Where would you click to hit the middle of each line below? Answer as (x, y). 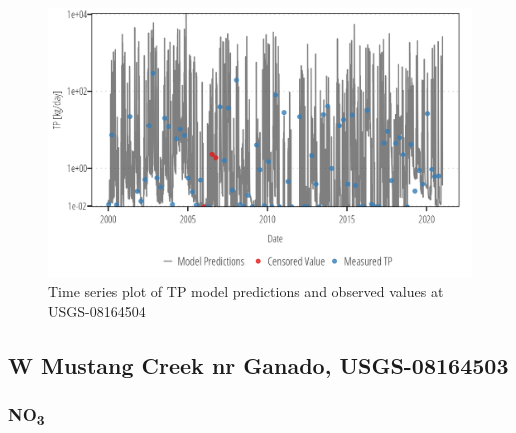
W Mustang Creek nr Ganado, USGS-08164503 (258, 364)
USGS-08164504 (97, 310)
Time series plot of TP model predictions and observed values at (246, 291)
